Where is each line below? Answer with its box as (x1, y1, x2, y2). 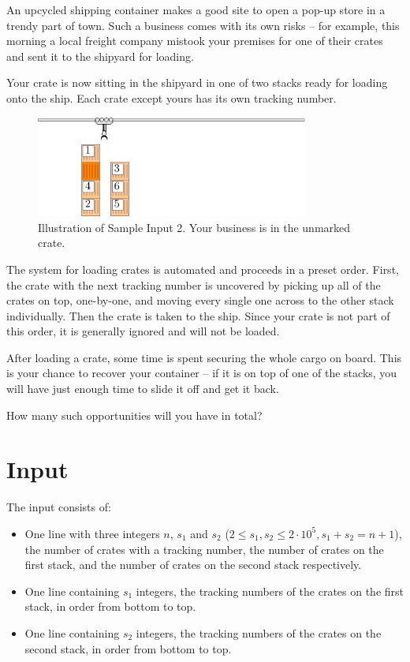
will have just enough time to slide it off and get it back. (6, 380, 279, 397)
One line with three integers (24, 525, 160, 541)
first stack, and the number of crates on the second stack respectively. (24, 556, 362, 573)
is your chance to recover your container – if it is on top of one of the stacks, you (6, 365, 397, 381)
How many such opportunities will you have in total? (6, 406, 263, 423)
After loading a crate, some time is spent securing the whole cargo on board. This (6, 349, 402, 365)
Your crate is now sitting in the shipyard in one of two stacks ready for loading (6, 74, 388, 91)
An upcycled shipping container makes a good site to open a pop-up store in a (6, 2, 386, 17)
